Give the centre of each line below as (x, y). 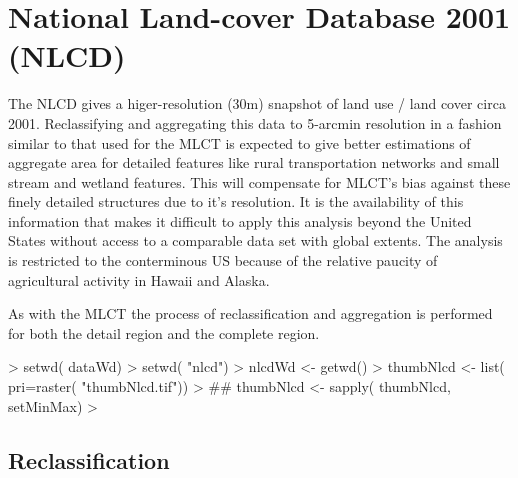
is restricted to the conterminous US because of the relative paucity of (223, 260)
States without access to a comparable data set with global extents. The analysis (255, 240)
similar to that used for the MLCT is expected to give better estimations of (239, 142)
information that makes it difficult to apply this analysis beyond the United (240, 220)
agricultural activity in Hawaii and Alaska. (139, 279)
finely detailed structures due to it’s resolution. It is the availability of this (236, 201)
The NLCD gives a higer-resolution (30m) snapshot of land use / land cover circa (257, 103)
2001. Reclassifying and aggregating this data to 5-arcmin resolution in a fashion (255, 122)
